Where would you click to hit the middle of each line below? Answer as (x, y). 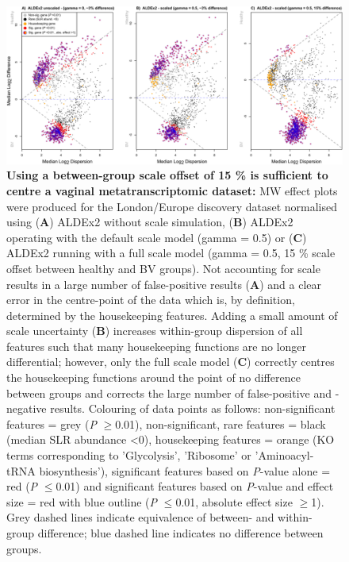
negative (27, 408)
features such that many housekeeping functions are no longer (157, 346)
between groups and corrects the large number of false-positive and (169, 393)
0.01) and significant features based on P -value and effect (195, 486)
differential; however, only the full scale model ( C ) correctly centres (171, 362)
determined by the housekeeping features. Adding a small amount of (172, 315)
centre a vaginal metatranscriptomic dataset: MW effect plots (172, 190)
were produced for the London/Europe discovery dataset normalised (172, 206)
